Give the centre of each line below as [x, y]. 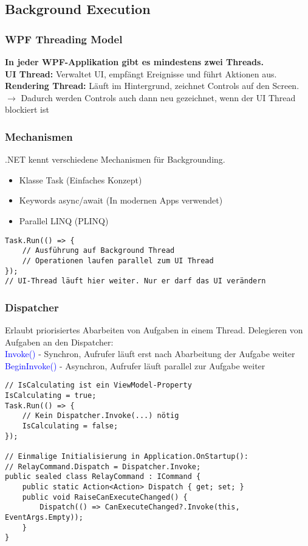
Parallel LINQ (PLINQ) [64, 220]
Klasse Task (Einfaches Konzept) [80, 179]
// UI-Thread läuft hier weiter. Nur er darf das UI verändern [135, 281]
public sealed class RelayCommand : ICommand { [103, 477]
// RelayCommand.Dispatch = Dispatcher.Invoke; [103, 466]
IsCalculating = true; [51, 396]
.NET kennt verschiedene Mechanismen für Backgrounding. [115, 159]
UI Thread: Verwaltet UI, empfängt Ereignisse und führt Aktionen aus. [141, 73]
